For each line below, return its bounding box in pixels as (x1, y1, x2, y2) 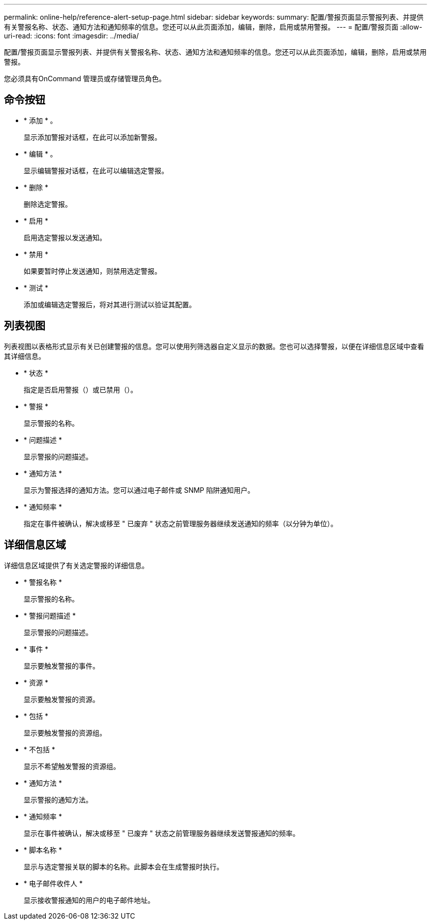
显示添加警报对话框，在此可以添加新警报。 (24, 132, 161, 141)
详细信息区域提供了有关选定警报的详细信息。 (4, 561, 149, 570)
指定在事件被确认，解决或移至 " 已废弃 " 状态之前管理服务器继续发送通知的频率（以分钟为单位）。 (24, 519, 338, 528)
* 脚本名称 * (24, 845, 62, 854)
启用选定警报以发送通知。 (24, 233, 106, 242)
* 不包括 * (24, 745, 55, 754)
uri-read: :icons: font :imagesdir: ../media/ (4, 32, 139, 40)
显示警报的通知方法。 (24, 795, 92, 804)
